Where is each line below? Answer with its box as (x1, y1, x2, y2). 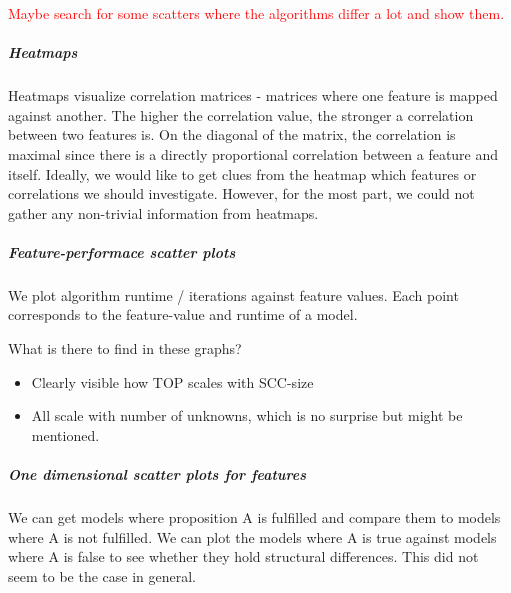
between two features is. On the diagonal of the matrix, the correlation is (8, 124, 456, 145)
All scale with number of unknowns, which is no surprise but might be (31, 405, 463, 426)
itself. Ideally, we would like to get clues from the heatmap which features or (8, 163, 477, 184)
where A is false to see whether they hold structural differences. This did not (8, 546, 479, 567)
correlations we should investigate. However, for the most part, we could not (8, 183, 475, 204)
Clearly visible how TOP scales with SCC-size (31, 371, 314, 392)
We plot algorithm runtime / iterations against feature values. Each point (8, 284, 459, 305)
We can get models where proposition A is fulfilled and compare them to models (8, 507, 501, 527)
